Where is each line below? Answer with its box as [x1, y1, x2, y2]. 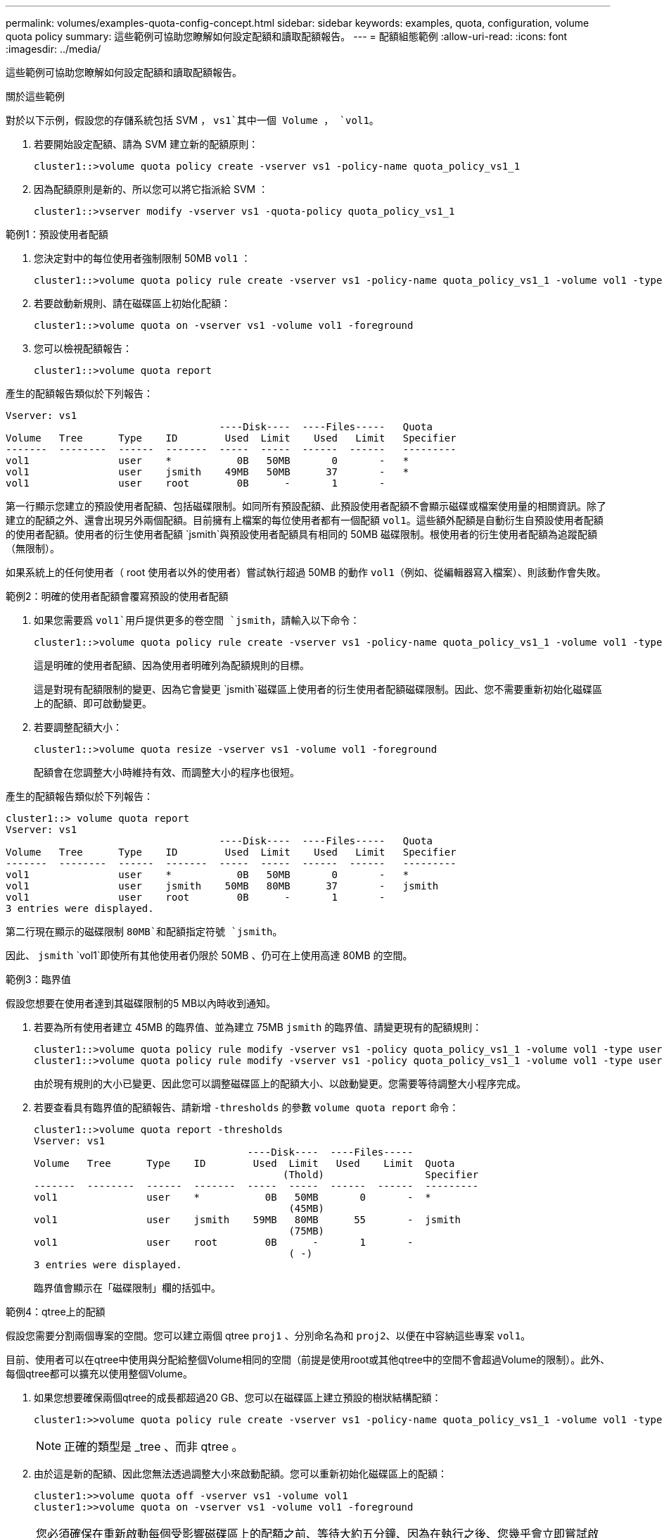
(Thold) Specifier [283, 1169, 479, 1180]
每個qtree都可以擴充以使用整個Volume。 [6, 1368, 193, 1380]
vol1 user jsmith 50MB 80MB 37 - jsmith [6, 880, 439, 892]
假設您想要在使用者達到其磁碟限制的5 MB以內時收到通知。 [6, 997, 276, 1009]
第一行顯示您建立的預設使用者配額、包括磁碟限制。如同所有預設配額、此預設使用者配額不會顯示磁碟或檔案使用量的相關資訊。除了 [6, 500, 606, 512]
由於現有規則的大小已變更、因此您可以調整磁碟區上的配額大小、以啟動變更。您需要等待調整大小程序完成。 [34, 1077, 526, 1089]
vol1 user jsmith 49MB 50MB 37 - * [6, 466, 409, 477]
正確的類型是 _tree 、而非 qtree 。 [64, 1439, 243, 1453]
